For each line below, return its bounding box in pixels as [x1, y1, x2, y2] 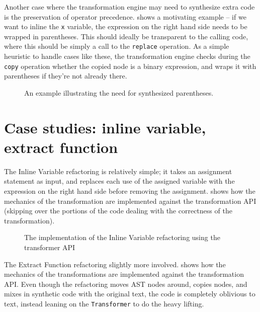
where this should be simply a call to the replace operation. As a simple [4, 41, 229, 51]
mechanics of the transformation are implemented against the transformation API [4, 195, 256, 206]
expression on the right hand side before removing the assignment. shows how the [4, 186, 255, 196]
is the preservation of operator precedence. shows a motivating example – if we [4, 11, 246, 22]
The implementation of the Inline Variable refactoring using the [24, 232, 220, 243]
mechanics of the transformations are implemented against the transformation [4, 269, 244, 279]
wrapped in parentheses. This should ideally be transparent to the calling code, [4, 31, 248, 41]
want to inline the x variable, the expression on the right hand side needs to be [4, 21, 247, 32]
